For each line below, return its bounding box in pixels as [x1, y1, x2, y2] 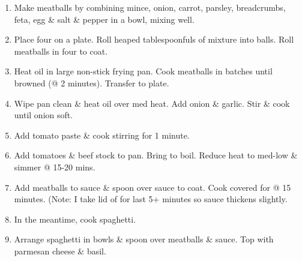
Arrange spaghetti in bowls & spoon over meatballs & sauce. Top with [14, 233, 274, 245]
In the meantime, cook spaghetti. [14, 212, 136, 225]
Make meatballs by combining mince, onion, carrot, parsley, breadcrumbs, [14, 1, 286, 13]
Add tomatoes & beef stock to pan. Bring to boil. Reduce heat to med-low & [14, 149, 298, 161]
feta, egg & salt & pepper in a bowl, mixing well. [14, 13, 195, 25]
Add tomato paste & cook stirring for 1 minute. [14, 128, 190, 141]
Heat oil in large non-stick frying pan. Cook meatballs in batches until [14, 65, 273, 77]
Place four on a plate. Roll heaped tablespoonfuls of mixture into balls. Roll [14, 33, 294, 46]
